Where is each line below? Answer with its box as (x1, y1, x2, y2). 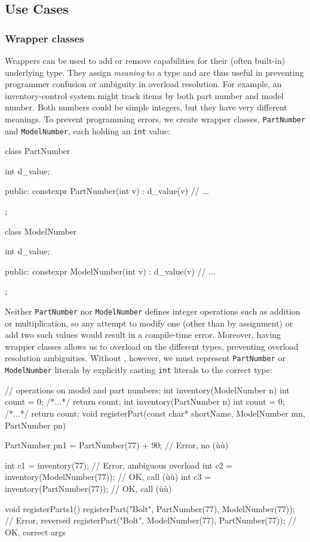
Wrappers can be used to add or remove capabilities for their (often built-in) (5, 54, 286, 66)
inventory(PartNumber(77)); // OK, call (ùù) (5, 482, 172, 494)
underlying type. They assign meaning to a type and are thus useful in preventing (5, 66, 304, 78)
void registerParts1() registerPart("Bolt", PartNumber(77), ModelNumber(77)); (5, 502, 295, 515)
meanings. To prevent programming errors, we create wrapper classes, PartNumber (5, 112, 306, 125)
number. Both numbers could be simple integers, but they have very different (5, 101, 287, 113)
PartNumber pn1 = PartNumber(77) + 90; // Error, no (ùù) (5, 439, 229, 451)
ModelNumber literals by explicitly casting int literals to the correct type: (5, 364, 272, 376)
